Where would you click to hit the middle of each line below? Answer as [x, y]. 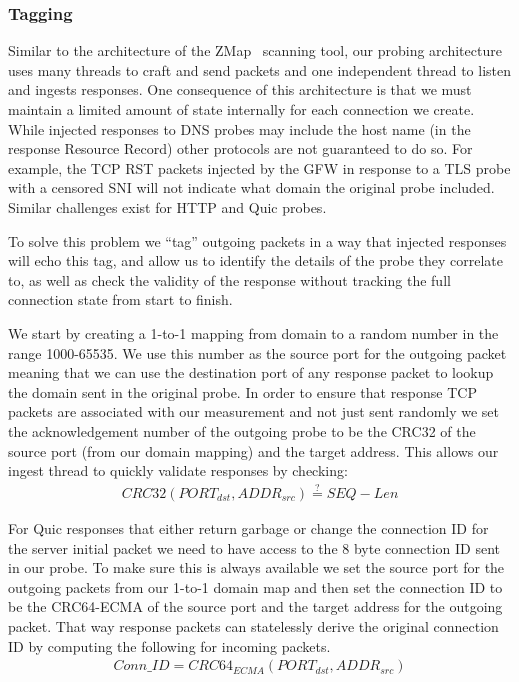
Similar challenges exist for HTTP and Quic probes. [167, 206]
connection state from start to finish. [120, 299]
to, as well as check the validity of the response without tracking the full [229, 279]
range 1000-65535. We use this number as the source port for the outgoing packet [257, 352]
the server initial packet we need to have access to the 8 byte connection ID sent [254, 547]
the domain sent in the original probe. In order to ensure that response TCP [242, 391]
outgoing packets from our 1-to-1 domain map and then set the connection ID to [255, 586]
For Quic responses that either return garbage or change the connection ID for [248, 527]
